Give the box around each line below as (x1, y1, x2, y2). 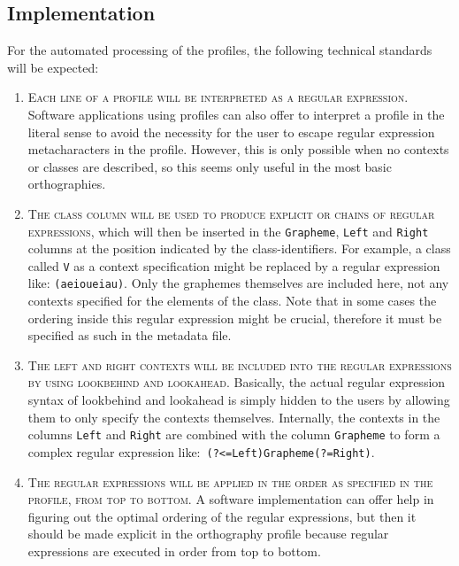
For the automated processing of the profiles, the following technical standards (7, 41, 432, 59)
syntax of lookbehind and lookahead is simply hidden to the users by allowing (27, 391, 450, 409)
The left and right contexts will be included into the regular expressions (27, 355, 452, 374)
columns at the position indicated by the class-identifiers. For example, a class (27, 239, 451, 258)
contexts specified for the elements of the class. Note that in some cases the (27, 291, 437, 310)
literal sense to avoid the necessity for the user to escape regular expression (27, 122, 435, 141)
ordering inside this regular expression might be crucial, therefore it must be (27, 308, 442, 327)
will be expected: (7, 58, 99, 76)
